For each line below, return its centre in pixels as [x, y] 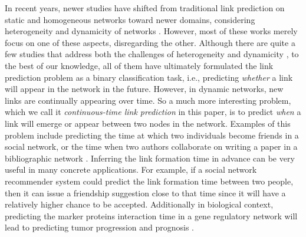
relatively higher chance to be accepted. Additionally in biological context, [139, 204]
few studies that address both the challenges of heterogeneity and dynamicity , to [152, 54]
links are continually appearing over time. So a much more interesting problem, [148, 100]
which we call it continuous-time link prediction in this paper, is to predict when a [153, 112]
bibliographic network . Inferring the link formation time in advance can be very [150, 158]
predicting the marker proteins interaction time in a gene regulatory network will [151, 215]
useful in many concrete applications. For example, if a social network [131, 169]
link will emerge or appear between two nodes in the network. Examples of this [148, 123]
